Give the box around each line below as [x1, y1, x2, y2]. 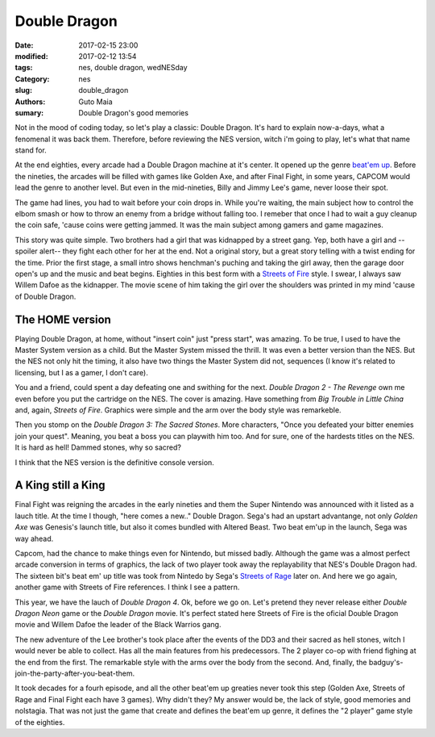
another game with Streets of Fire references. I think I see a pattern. [14, 582, 240, 593]
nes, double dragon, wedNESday [78, 63, 188, 73]
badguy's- [368, 657, 404, 667]
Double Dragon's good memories [78, 107, 189, 117]
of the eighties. [14, 717, 65, 727]
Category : [14, 73, 50, 84]
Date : [14, 40, 34, 50]
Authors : [14, 97, 46, 107]
